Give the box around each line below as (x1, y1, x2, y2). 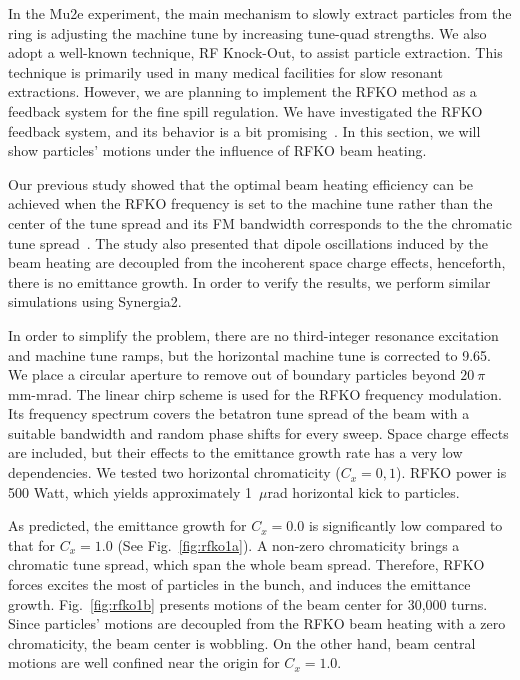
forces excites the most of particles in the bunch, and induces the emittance (8, 574, 471, 595)
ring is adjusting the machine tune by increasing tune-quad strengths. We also (8, 22, 487, 43)
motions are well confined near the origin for (8, 652, 280, 673)
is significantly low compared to (308, 515, 503, 536)
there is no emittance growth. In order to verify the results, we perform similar (8, 271, 491, 292)
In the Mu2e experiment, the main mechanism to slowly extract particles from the (8, 3, 512, 23)
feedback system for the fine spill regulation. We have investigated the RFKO (8, 100, 483, 121)
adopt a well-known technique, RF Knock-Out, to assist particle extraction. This (8, 42, 503, 63)
